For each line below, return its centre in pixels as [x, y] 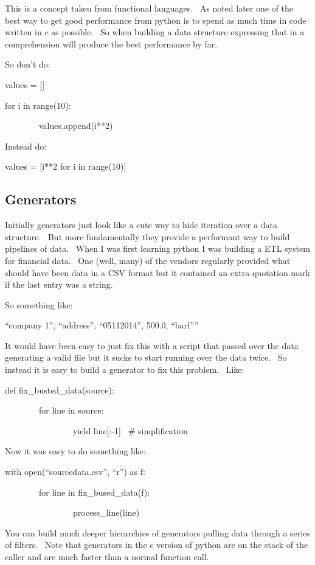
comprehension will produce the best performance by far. [111, 43]
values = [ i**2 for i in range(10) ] [66, 166]
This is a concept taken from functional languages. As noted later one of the [149, 8]
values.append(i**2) [76, 126]
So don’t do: [28, 64]
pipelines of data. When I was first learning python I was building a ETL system [157, 248]
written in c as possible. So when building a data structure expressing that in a [155, 32]
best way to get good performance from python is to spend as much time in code [156, 20]
